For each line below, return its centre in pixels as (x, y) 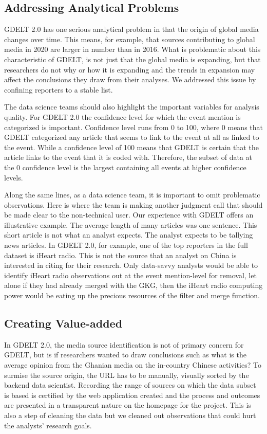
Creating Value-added (63, 323)
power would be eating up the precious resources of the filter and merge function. (132, 295)
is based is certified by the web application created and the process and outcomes (132, 395)
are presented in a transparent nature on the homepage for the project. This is (128, 405)
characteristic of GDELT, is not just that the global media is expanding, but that (132, 59)
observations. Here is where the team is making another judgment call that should (133, 204)
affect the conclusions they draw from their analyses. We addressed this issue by (130, 79)
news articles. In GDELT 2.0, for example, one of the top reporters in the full (126, 245)
